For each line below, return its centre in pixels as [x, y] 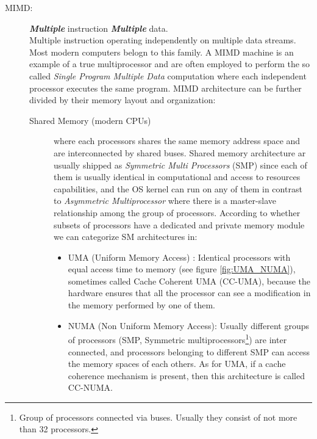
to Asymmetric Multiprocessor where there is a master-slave [165, 201]
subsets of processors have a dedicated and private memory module [179, 224]
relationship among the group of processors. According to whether [177, 212]
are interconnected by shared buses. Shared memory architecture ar [180, 152]
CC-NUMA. [90, 387]
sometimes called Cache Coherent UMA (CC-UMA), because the [189, 281]
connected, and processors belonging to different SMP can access [189, 351]
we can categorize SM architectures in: [126, 237]
